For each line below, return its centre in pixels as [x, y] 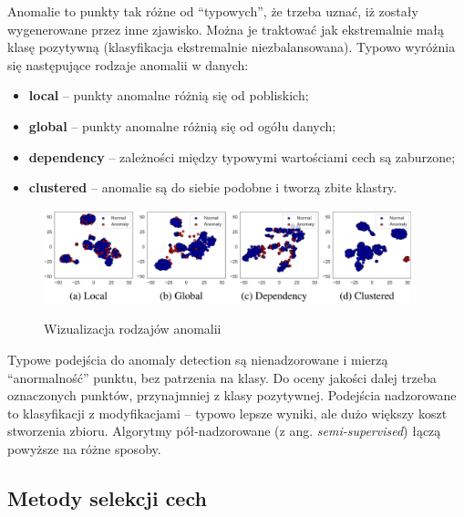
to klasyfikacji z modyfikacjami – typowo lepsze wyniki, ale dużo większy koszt [227, 413]
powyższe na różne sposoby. [84, 448]
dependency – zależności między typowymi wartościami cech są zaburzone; [242, 156]
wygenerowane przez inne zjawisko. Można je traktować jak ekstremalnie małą [226, 29]
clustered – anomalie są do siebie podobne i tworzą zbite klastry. [213, 187]
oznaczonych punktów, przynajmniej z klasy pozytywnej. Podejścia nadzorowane [232, 395]
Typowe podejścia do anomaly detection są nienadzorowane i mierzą [198, 359]
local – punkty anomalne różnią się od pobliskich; [169, 95]
